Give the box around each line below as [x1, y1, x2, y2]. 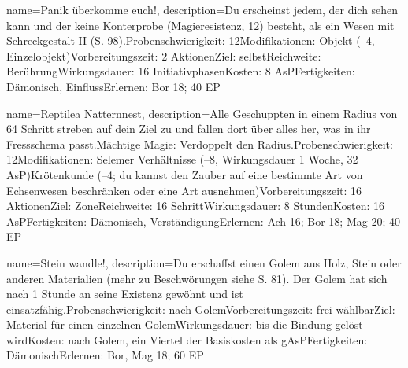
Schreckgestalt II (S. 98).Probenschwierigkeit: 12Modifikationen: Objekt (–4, [6, 32, 375, 49]
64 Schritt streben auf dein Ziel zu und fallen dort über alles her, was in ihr [6, 120, 371, 137]
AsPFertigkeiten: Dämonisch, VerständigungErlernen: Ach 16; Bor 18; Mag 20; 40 [6, 212, 400, 229]
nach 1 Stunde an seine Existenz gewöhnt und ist [6, 285, 243, 302]
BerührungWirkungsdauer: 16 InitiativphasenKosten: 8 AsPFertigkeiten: [6, 63, 355, 79]
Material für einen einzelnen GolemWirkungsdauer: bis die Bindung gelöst [6, 316, 363, 333]
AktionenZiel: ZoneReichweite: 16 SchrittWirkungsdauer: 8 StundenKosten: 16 [6, 197, 385, 214]
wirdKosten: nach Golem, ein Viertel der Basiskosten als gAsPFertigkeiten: [6, 331, 368, 348]
